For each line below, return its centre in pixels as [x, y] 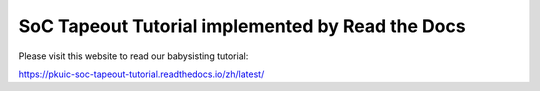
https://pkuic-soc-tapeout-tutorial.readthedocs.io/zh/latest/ [141, 74]
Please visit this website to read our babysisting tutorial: [133, 56]
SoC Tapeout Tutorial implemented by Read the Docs [242, 26]
